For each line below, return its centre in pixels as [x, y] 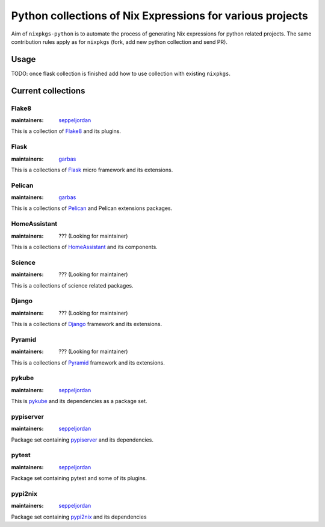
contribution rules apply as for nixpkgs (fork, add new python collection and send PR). [119, 42]
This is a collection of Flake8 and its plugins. [66, 131]
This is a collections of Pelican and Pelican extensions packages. [92, 208]
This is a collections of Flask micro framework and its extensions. [92, 170]
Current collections [48, 91]
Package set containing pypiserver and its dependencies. [82, 440]
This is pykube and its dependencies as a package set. [79, 401]
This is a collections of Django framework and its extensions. [87, 324]
